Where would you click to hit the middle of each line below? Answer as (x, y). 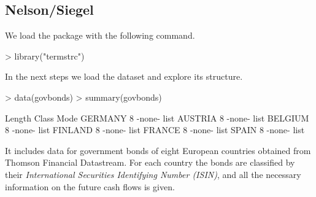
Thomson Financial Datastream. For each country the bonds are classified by (150, 162)
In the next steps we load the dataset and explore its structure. (124, 76)
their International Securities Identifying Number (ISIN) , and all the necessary (153, 174)
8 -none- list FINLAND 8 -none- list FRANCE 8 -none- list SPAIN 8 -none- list (155, 130)
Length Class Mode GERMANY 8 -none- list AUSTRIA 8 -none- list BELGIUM (157, 118)
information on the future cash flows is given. (90, 186)
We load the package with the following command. (100, 35)
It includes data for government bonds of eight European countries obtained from (158, 150)
